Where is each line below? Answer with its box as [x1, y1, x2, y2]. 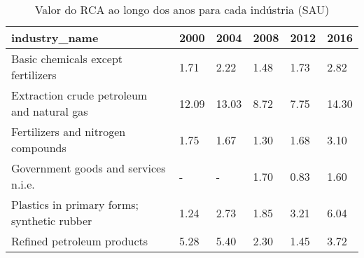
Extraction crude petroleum [11, 87, 148, 103]
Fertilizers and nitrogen [11, 123, 126, 140]
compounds [11, 140, 66, 156]
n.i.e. [11, 176, 35, 192]
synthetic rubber [11, 212, 92, 229]
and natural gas [11, 103, 88, 119]
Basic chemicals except [11, 50, 123, 67]
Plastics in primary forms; [11, 196, 139, 212]
